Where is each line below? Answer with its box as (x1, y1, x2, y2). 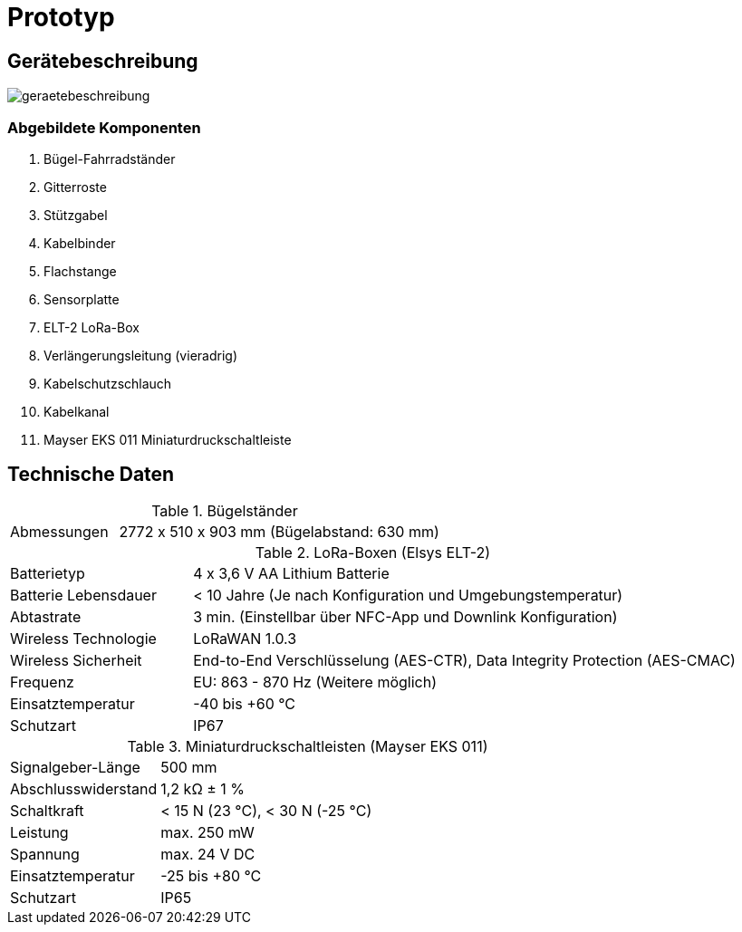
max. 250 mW (160, 822, 255, 841)
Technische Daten (7, 463, 175, 486)
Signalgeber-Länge (10, 757, 140, 776)
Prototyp (7, 2, 115, 33)
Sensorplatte (43, 291, 120, 307)
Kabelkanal (43, 403, 110, 419)
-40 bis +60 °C (193, 694, 296, 713)
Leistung (10, 822, 69, 841)
